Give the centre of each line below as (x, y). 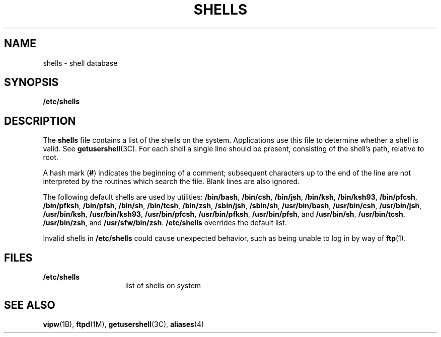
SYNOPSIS (31, 82)
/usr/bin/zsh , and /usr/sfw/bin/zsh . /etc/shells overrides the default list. (165, 223)
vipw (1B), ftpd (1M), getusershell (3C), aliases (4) (124, 324)
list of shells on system (163, 286)
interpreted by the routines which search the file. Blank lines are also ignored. (171, 182)
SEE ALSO (30, 305)
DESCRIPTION (40, 121)
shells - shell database (80, 63)
